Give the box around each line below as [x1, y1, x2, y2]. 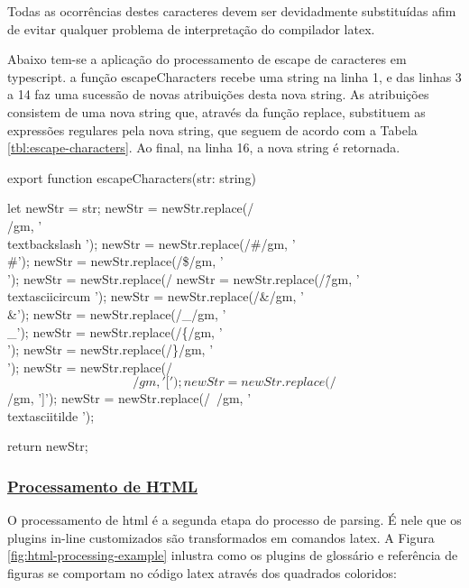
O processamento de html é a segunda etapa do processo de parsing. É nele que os [7, 510, 462, 529]
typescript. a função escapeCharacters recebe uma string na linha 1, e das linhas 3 [7, 67, 462, 86]
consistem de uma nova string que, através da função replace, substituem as [7, 102, 426, 121]
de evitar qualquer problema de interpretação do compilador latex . [7, 19, 375, 38]
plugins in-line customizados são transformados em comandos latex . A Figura [7, 528, 435, 547]
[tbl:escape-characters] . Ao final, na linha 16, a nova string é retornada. [7, 138, 400, 157]
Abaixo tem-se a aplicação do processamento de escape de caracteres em [7, 50, 407, 69]
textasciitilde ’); [7, 406, 95, 425]
